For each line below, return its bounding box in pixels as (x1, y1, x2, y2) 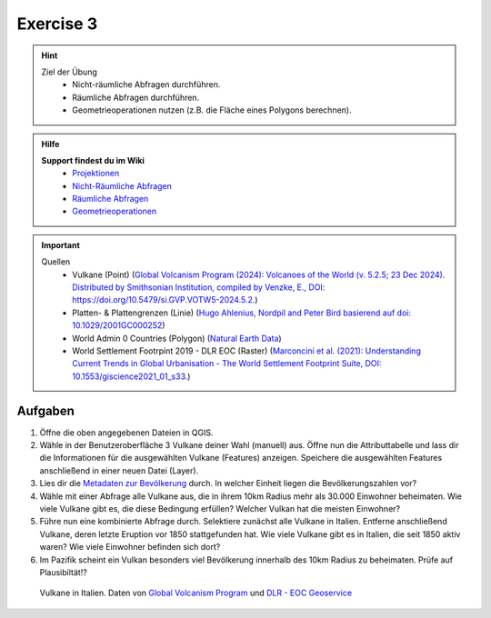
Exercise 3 (16, 14, 98, 34)
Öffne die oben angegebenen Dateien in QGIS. (39, 427, 214, 438)
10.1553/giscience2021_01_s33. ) (72, 371, 191, 382)
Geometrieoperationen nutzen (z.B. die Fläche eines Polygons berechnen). (72, 105, 352, 115)
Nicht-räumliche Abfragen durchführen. (72, 79, 221, 90)
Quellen (41, 256, 71, 267)
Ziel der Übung (41, 66, 97, 77)
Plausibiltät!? (39, 566, 88, 577)
